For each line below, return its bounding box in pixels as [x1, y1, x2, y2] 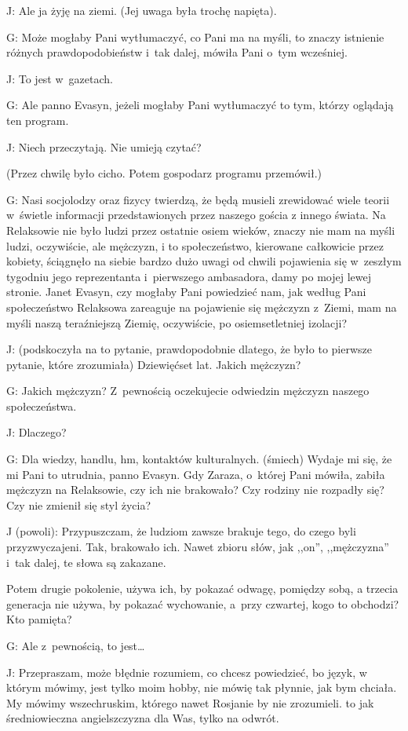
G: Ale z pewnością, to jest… [6, 638, 145, 653]
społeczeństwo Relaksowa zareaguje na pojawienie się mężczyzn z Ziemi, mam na [6, 298, 397, 315]
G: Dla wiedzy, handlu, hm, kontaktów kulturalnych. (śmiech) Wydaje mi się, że [6, 451, 392, 467]
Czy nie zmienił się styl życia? [6, 496, 151, 513]
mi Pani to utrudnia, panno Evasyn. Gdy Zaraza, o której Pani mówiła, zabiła [6, 466, 385, 482]
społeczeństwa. [6, 397, 77, 414]
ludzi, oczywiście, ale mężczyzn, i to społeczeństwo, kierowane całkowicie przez [6, 237, 384, 254]
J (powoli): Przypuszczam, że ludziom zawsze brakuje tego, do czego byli [6, 523, 356, 539]
